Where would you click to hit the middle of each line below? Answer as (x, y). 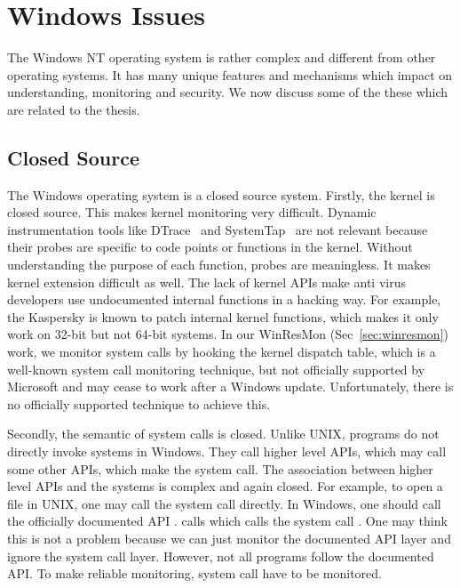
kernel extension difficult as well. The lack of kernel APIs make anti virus (206, 282)
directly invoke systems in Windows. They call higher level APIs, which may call (227, 451)
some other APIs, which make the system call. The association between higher (220, 468)
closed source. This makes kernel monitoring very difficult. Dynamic (192, 212)
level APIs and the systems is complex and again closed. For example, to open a (225, 486)
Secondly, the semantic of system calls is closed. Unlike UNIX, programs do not (223, 434)
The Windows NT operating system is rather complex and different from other (222, 57)
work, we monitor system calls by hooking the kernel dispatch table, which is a (222, 352)
